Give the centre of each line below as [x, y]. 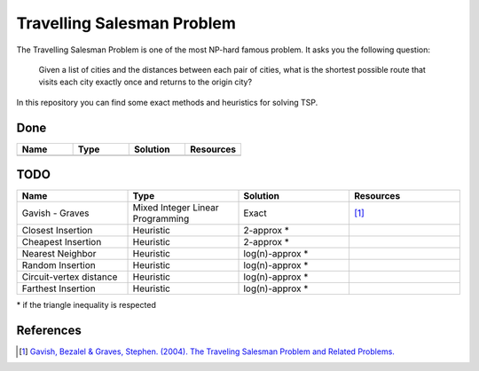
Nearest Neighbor [59, 254]
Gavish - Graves [55, 213]
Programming [161, 219]
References [49, 330]
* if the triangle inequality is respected [86, 305]
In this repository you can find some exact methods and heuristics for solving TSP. [167, 102]
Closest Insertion [57, 231]
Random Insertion [59, 265]
